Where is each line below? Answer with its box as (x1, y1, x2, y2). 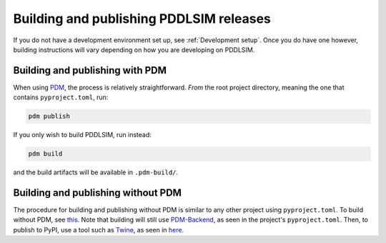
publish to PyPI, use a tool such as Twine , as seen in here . (13, 225, 184, 234)
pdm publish (28, 112, 71, 121)
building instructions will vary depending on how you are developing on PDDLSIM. (13, 45, 255, 54)
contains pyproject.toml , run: (13, 93, 109, 101)
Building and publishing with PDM (13, 64, 167, 76)
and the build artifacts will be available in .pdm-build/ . (13, 168, 179, 177)
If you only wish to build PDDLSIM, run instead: (13, 131, 152, 139)
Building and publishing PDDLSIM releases (13, 11, 272, 26)
